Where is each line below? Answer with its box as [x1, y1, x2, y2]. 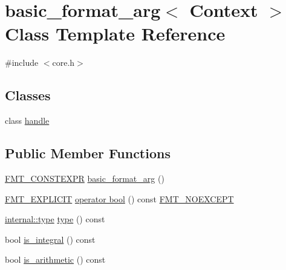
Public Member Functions [5, 144, 171, 162]
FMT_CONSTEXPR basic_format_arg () [5, 172, 164, 184]
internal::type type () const [5, 213, 105, 225]
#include [5, 56, 39, 69]
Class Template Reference [5, 21, 226, 46]
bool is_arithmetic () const [5, 253, 106, 266]
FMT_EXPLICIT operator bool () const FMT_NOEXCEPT [5, 192, 234, 205]
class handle [5, 114, 50, 127]
